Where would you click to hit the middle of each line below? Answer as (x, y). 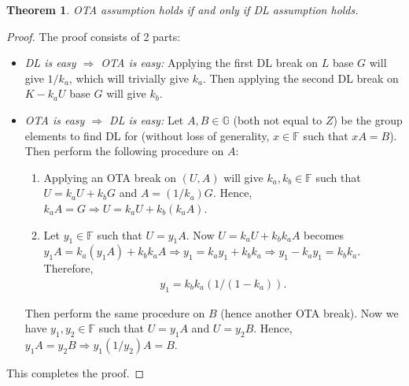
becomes (324, 234)
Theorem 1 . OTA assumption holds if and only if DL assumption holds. (182, 9)
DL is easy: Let (147, 119)
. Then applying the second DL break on (300, 78)
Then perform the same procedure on (115, 312)
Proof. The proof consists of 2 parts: (94, 36)
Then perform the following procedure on (124, 151)
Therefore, (68, 268)
